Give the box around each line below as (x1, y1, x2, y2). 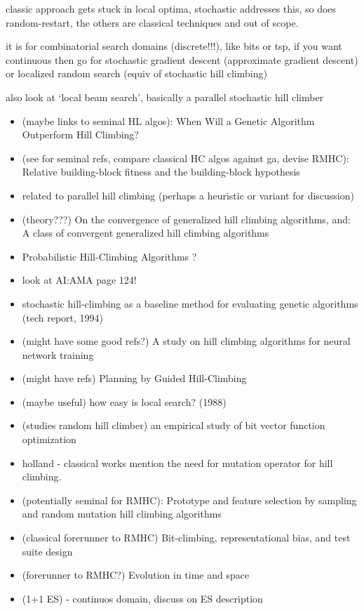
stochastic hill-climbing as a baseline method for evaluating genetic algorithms (22, 296, 358, 310)
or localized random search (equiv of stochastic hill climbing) (6, 66, 267, 81)
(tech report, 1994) (22, 310, 103, 324)
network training (22, 347, 94, 362)
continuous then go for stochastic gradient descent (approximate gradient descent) (6, 52, 358, 67)
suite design (22, 544, 73, 558)
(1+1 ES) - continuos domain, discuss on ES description (22, 591, 263, 605)
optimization (22, 432, 76, 447)
